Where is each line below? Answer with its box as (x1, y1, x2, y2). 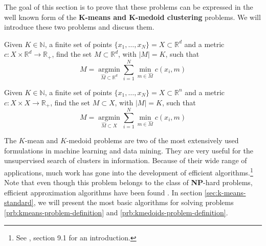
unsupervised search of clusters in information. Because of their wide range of (4, 155, 247, 166)
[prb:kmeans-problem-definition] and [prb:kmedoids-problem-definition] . (4, 207, 228, 217)
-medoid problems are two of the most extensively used (66, 135, 239, 146)
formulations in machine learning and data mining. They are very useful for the (4, 145, 253, 155)
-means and (85, 11, 126, 22)
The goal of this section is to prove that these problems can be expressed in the (4, 2, 253, 12)
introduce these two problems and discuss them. (4, 21, 154, 32)
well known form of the (4, 11, 77, 22)
